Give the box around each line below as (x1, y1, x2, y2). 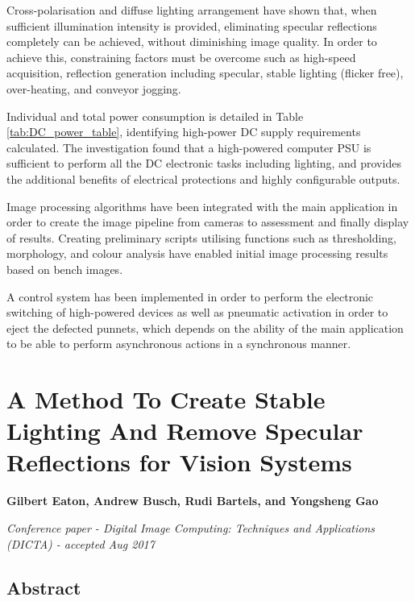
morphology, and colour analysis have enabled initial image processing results (6, 245, 388, 262)
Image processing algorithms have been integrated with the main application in (6, 197, 398, 214)
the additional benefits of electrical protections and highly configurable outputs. (6, 170, 400, 187)
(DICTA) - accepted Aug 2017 (6, 535, 155, 552)
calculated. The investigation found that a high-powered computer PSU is (6, 139, 371, 155)
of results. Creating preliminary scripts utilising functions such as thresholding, (6, 229, 396, 246)
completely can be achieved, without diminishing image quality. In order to (6, 33, 377, 50)
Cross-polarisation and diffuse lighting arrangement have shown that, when (6, 2, 377, 18)
